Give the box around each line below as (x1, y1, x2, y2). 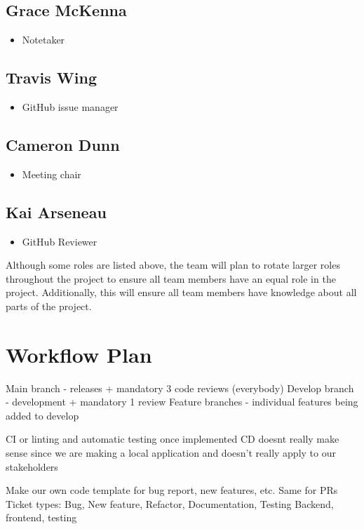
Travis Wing (6, 67, 97, 88)
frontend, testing (6, 510, 77, 525)
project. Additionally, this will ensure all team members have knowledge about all (6, 285, 357, 300)
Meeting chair (22, 166, 81, 181)
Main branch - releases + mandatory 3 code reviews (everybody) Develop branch (6, 380, 354, 395)
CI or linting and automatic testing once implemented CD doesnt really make (6, 431, 339, 446)
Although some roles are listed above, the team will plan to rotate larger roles (6, 257, 340, 272)
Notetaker (22, 32, 65, 47)
